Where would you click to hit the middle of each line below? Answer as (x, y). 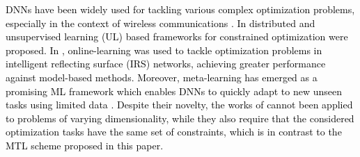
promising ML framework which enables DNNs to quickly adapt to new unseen (174, 91)
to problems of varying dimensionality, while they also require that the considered (180, 118)
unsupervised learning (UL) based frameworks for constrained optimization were (177, 36)
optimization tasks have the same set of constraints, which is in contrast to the (174, 132)
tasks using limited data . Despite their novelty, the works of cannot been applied (179, 105)
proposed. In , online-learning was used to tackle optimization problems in (164, 50)
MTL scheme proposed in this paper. (85, 145)
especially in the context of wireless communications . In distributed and (161, 23)
